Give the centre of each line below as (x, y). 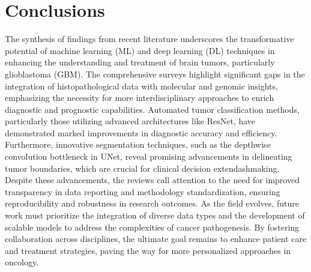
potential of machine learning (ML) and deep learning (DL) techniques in (140, 50)
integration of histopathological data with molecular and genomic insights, (141, 86)
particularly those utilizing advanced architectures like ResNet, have (130, 121)
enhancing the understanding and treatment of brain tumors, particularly (140, 62)
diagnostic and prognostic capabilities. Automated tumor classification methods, (152, 109)
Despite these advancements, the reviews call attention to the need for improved (152, 180)
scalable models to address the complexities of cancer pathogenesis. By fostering (152, 227)
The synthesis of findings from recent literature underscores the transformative (149, 39)
